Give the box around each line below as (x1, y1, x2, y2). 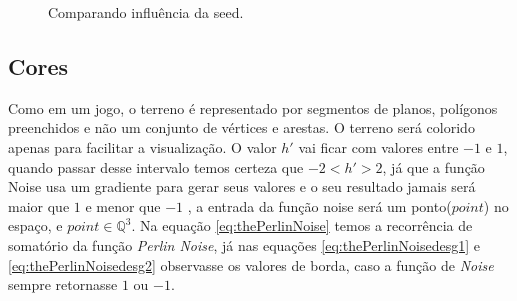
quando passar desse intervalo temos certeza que (8, 156, 304, 177)
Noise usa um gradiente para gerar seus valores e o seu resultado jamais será (8, 176, 476, 197)
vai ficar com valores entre (298, 136, 459, 157)
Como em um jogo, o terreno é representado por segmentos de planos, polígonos (8, 97, 498, 118)
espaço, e (8, 215, 63, 236)
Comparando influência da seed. (48, 2, 244, 22)
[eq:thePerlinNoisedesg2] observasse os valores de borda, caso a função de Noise (8, 254, 494, 275)
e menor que (85, 195, 161, 216)
